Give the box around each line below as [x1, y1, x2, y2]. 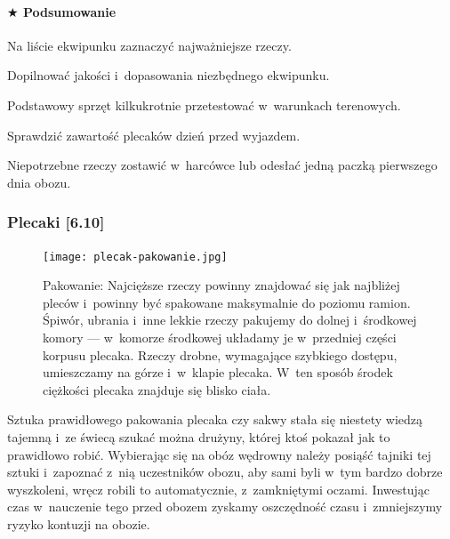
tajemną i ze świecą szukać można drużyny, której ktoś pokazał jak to [7, 427, 390, 446]
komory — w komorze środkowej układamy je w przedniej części [43, 328, 397, 347]
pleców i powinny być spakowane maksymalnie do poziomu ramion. [43, 293, 411, 311]
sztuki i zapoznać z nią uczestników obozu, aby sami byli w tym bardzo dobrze [7, 463, 443, 481]
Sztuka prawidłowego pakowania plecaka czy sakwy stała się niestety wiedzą [7, 410, 423, 429]
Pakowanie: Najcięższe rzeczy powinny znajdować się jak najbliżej [43, 276, 400, 294]
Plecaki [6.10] [7, 211, 105, 233]
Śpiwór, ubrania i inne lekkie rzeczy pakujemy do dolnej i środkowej [43, 310, 417, 329]
